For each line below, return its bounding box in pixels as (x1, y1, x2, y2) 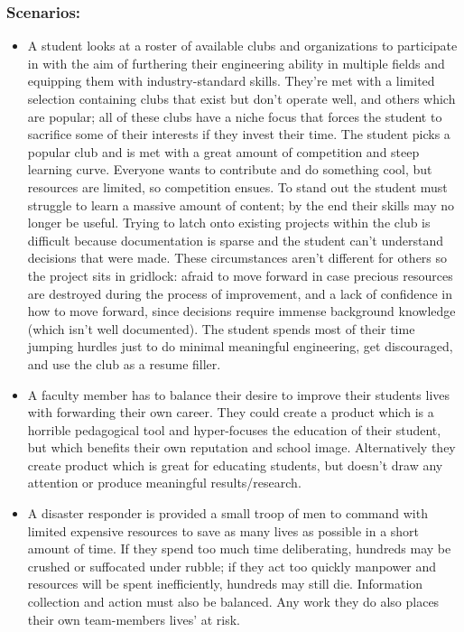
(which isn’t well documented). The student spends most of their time (27, 319, 415, 338)
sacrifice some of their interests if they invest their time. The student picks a (27, 125, 450, 144)
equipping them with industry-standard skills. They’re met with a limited (27, 71, 435, 90)
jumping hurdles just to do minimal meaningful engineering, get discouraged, (27, 337, 453, 356)
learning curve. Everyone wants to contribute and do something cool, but (27, 160, 432, 179)
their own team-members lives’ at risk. (27, 609, 240, 628)
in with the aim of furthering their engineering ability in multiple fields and (27, 53, 445, 72)
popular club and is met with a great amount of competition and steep (27, 142, 420, 161)
